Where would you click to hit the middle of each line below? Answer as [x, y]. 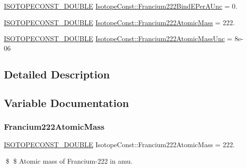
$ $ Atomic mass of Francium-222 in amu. [69, 160]
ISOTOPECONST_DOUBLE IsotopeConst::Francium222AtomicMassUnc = [118, 38]
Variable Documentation [66, 102]
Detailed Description [57, 74]
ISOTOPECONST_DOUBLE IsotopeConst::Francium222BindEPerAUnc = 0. [121, 6]
